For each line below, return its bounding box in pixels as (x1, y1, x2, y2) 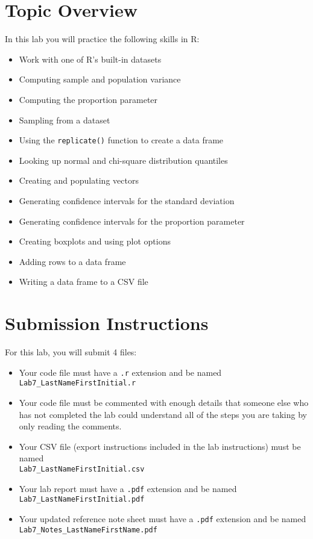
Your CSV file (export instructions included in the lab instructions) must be (19, 440, 301, 452)
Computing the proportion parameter (19, 93, 158, 105)
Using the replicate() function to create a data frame (19, 134, 224, 146)
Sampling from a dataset (19, 113, 110, 126)
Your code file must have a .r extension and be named (19, 366, 222, 378)
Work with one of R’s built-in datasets (19, 52, 162, 65)
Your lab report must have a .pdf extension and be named (19, 482, 237, 494)
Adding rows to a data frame (19, 255, 126, 267)
